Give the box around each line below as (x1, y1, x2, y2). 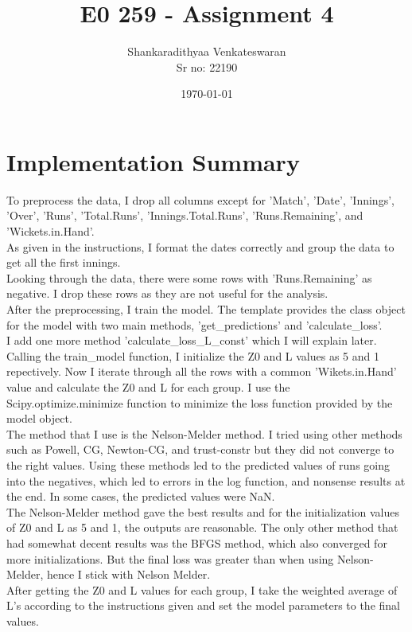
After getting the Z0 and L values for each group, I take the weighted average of (6, 581, 398, 598)
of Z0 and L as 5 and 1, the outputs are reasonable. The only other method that (6, 519, 398, 536)
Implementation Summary (6, 145, 300, 178)
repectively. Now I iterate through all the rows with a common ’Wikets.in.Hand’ (6, 363, 397, 380)
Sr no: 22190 (176, 58, 238, 75)
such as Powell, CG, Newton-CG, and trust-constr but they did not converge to (6, 441, 395, 458)
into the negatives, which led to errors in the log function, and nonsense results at (6, 472, 406, 489)
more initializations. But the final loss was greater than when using (6, 550, 334, 567)
